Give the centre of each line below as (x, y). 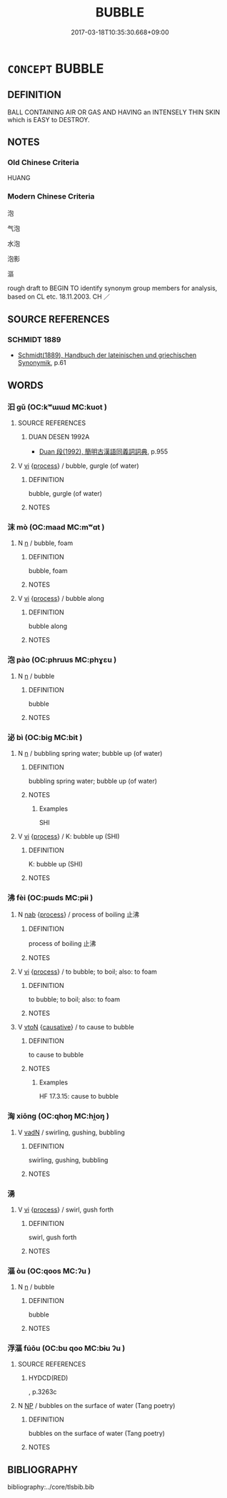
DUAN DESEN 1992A (59, 437)
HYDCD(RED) (48, 1378)
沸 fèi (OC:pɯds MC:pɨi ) (50, 897)
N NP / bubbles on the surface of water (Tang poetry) (96, 1406)
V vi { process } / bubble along (61, 599)
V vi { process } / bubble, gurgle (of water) (78, 466)
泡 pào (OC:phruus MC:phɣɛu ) (62, 660)
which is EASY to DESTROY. (49, 119)
